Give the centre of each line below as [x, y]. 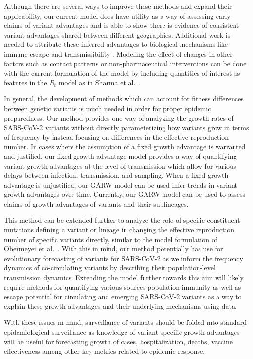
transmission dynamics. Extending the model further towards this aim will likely [124, 277]
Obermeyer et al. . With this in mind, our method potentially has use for [114, 249]
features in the [26, 82]
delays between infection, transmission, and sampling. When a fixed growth [116, 175]
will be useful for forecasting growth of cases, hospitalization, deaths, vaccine [118, 341]
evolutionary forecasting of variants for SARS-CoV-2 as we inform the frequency [124, 258]
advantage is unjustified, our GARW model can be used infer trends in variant [121, 184]
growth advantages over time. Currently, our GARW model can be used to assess [125, 194]
